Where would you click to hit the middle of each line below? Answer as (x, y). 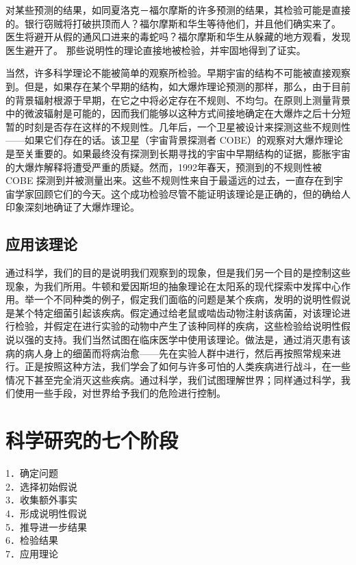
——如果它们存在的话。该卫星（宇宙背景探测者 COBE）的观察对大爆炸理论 (175, 140)
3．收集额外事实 (41, 500)
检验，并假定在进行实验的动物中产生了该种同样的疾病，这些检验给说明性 (178, 326)
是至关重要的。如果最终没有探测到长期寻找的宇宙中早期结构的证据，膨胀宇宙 (178, 153)
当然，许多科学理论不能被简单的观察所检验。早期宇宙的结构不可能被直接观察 (178, 73)
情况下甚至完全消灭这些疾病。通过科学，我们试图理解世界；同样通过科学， (173, 379)
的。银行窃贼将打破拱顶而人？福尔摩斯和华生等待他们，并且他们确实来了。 (173, 23)
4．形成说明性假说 (46, 513)
